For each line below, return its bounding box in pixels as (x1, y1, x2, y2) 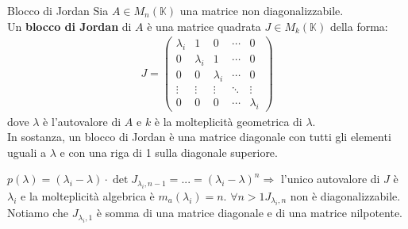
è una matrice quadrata (147, 17, 261, 34)
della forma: (329, 17, 388, 34)
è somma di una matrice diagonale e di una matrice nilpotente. (96, 204, 403, 221)
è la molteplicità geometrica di (154, 113, 302, 129)
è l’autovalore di (43, 113, 121, 129)
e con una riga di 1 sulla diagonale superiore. (60, 143, 278, 160)
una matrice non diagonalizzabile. (179, 2, 344, 18)
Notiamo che (7, 204, 68, 221)
